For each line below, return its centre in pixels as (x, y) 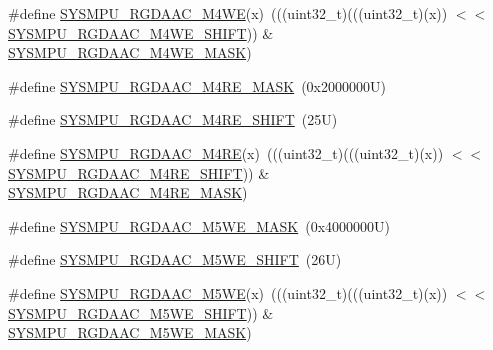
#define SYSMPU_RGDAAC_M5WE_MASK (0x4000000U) (199, 225)
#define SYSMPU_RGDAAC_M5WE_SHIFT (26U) (175, 259)
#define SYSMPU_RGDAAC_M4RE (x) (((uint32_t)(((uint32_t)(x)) (226, 152)
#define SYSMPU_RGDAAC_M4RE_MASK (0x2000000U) (197, 85)
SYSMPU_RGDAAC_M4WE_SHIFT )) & (141, 32)
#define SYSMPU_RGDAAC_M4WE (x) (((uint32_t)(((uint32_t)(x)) (228, 13)
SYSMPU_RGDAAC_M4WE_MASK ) (130, 52)
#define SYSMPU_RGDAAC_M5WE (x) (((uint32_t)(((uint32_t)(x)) (228, 292)
